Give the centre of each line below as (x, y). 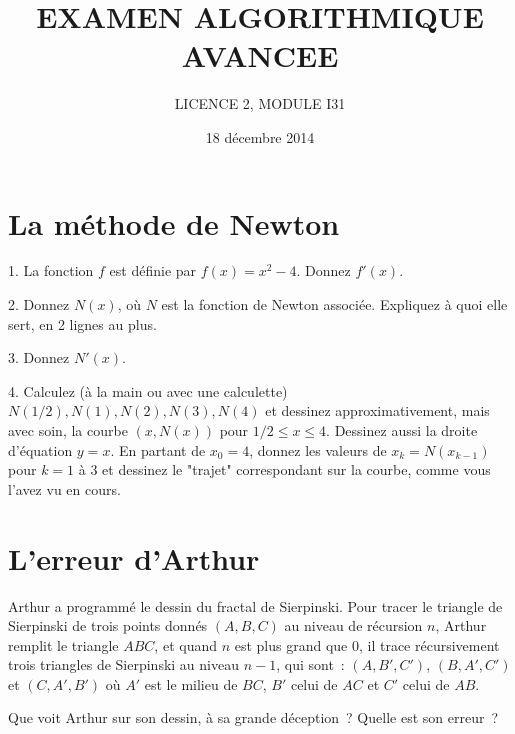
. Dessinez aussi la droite (402, 430)
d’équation (40, 449)
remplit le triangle (63, 644)
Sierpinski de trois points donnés (108, 625)
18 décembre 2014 (260, 136)
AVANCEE (260, 55)
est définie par (153, 270)
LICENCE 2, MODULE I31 (260, 103)
